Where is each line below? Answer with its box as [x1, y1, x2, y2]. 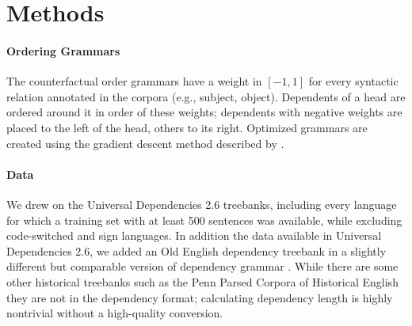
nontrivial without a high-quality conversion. [6, 305, 223, 321]
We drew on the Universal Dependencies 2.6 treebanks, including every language [6, 195, 397, 212]
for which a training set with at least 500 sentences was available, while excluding [6, 211, 402, 228]
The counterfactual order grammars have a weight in [6, 73, 262, 89]
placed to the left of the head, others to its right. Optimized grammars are [6, 119, 368, 135]
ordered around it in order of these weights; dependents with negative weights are [6, 104, 402, 120]
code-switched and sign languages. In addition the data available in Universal [6, 227, 382, 244]
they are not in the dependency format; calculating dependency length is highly [6, 289, 393, 305]
